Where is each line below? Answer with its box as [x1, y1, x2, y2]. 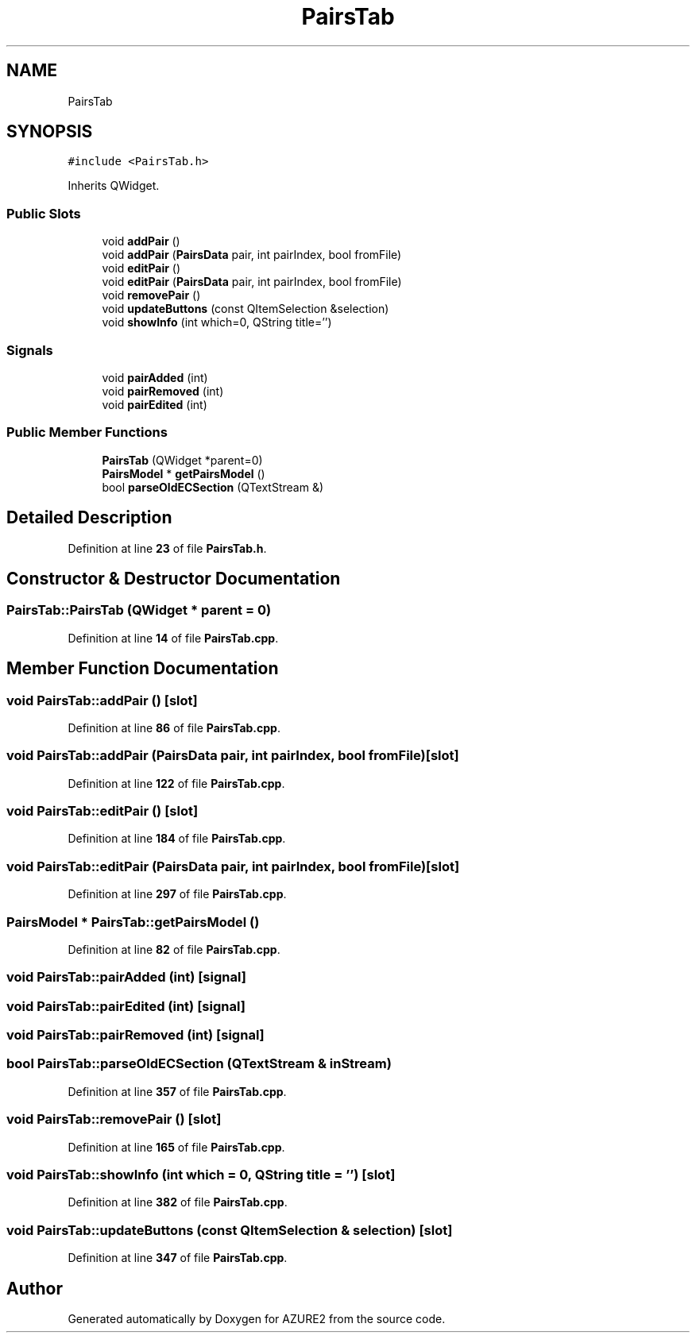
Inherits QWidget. [68, 179, 160, 193]
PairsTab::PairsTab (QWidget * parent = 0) [6, 602, 272, 619]
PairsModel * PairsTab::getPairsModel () [6, 913, 260, 930]
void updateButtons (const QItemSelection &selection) [102, 302, 389, 316]
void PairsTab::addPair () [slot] [6, 692, 198, 708]
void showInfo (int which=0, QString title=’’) [102, 315, 332, 330]
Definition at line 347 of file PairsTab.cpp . [68, 1251, 288, 1265]
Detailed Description [6, 507, 172, 528]
